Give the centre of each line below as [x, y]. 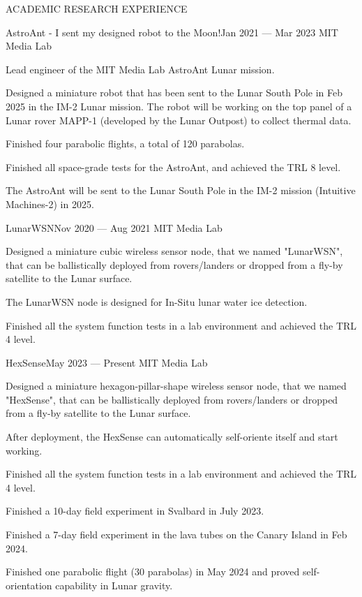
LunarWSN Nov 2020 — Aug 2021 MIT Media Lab [114, 227]
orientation [29, 585]
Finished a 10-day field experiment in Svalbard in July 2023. [135, 511]
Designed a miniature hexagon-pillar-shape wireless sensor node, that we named [176, 386]
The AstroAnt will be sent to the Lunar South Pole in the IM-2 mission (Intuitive [181, 190]
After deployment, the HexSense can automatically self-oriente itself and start [172, 437]
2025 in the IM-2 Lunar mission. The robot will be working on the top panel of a [179, 106]
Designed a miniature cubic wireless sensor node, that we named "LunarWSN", [174, 251]
